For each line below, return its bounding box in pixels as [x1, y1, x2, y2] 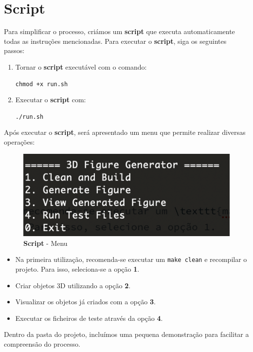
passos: [4, 45, 25, 56]
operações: [4, 137, 35, 147]
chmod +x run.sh [15, 80, 68, 88]
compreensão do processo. [4, 339, 81, 349]
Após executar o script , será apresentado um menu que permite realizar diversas [4, 127, 246, 137]
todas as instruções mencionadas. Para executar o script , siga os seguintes [4, 36, 227, 46]
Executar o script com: [15, 94, 86, 105]
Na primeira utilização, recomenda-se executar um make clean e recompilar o [15, 254, 247, 264]
